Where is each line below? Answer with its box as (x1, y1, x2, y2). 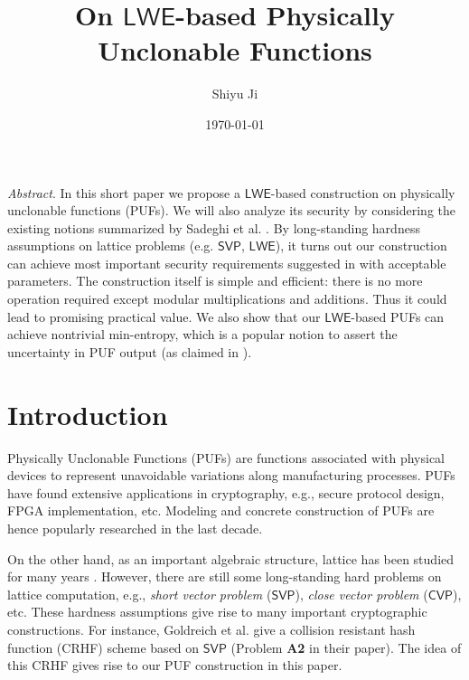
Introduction (7, 395, 168, 432)
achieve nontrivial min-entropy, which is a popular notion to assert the (7, 325, 398, 344)
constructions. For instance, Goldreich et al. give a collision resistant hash (7, 619, 416, 638)
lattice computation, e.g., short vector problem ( (7, 584, 272, 603)
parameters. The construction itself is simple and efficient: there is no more (7, 271, 423, 290)
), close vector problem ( (295, 584, 428, 603)
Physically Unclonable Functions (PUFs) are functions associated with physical (7, 448, 446, 467)
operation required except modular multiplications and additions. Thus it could (7, 289, 447, 308)
